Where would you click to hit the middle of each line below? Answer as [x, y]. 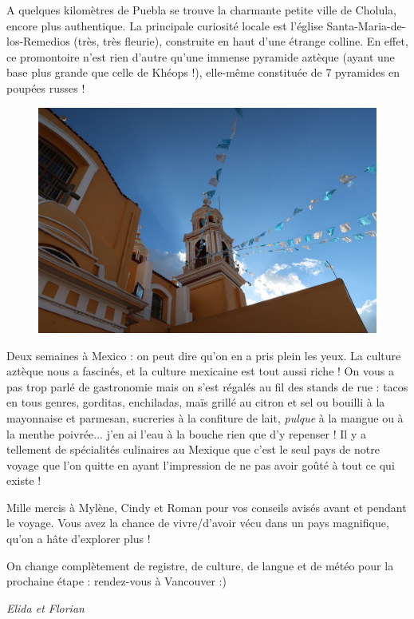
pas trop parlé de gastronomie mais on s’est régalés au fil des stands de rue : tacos [207, 386]
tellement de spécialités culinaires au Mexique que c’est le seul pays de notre [193, 449]
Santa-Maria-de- [366, 25]
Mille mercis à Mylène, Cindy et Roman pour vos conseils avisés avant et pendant [207, 507]
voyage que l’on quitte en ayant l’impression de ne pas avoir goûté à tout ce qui [201, 464]
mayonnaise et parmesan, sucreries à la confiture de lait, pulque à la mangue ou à [205, 417]
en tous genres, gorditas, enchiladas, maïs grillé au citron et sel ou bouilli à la [196, 402]
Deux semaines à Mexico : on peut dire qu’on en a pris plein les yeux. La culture [204, 355]
